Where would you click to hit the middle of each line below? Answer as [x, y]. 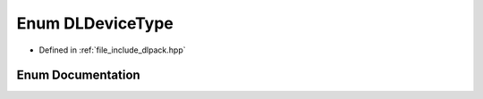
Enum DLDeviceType [95, 23]
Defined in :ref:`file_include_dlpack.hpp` [112, 50]
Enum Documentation [78, 75]
